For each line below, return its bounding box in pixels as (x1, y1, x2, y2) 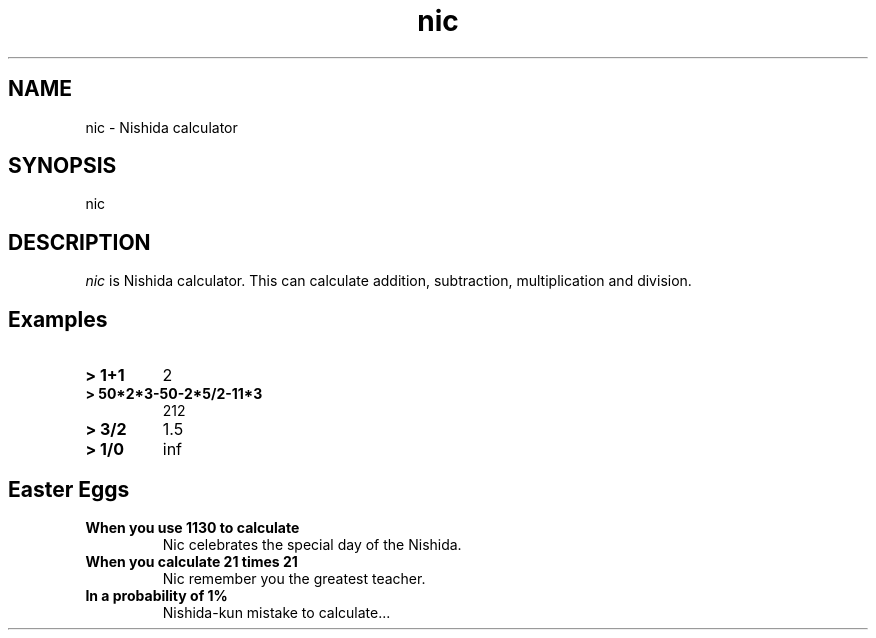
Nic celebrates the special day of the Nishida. (162, 535, 462, 553)
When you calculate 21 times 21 (85, 552, 298, 570)
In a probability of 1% (85, 586, 228, 604)
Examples (8, 306, 108, 332)
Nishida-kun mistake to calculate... (162, 603, 391, 621)
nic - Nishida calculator (85, 118, 238, 136)
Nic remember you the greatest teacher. (162, 569, 426, 587)
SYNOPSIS (8, 153, 117, 179)
